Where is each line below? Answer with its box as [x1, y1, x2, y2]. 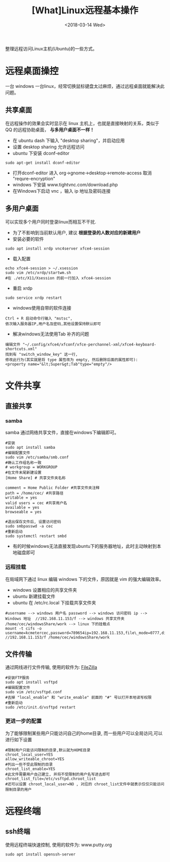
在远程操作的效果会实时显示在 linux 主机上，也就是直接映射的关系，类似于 [5, 120, 159, 126]
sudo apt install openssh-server [5, 852, 76, 857]
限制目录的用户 [5, 787, 32, 792]
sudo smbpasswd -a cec [5, 524, 53, 529]
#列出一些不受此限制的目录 [5, 762, 53, 767]
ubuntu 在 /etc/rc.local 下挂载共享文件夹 [12, 599, 96, 605]
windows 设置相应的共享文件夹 [12, 587, 77, 593]
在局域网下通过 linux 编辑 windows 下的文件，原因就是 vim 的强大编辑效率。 [5, 576, 164, 582]
